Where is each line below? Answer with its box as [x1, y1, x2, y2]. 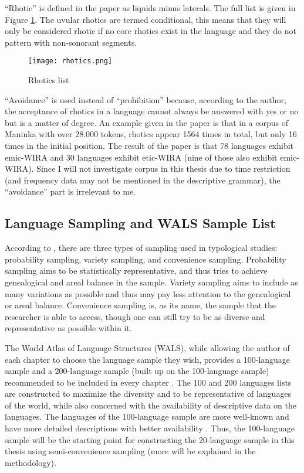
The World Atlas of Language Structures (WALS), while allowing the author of [5, 341, 290, 353]
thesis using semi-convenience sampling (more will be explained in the [5, 445, 256, 457]
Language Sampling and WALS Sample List [5, 214, 276, 232]
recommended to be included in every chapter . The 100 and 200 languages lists [5, 376, 292, 388]
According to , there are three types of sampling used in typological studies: [5, 241, 278, 254]
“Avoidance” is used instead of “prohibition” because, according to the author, [5, 93, 286, 106]
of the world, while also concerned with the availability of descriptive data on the [5, 399, 296, 411]
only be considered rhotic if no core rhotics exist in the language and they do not [5, 25, 297, 37]
